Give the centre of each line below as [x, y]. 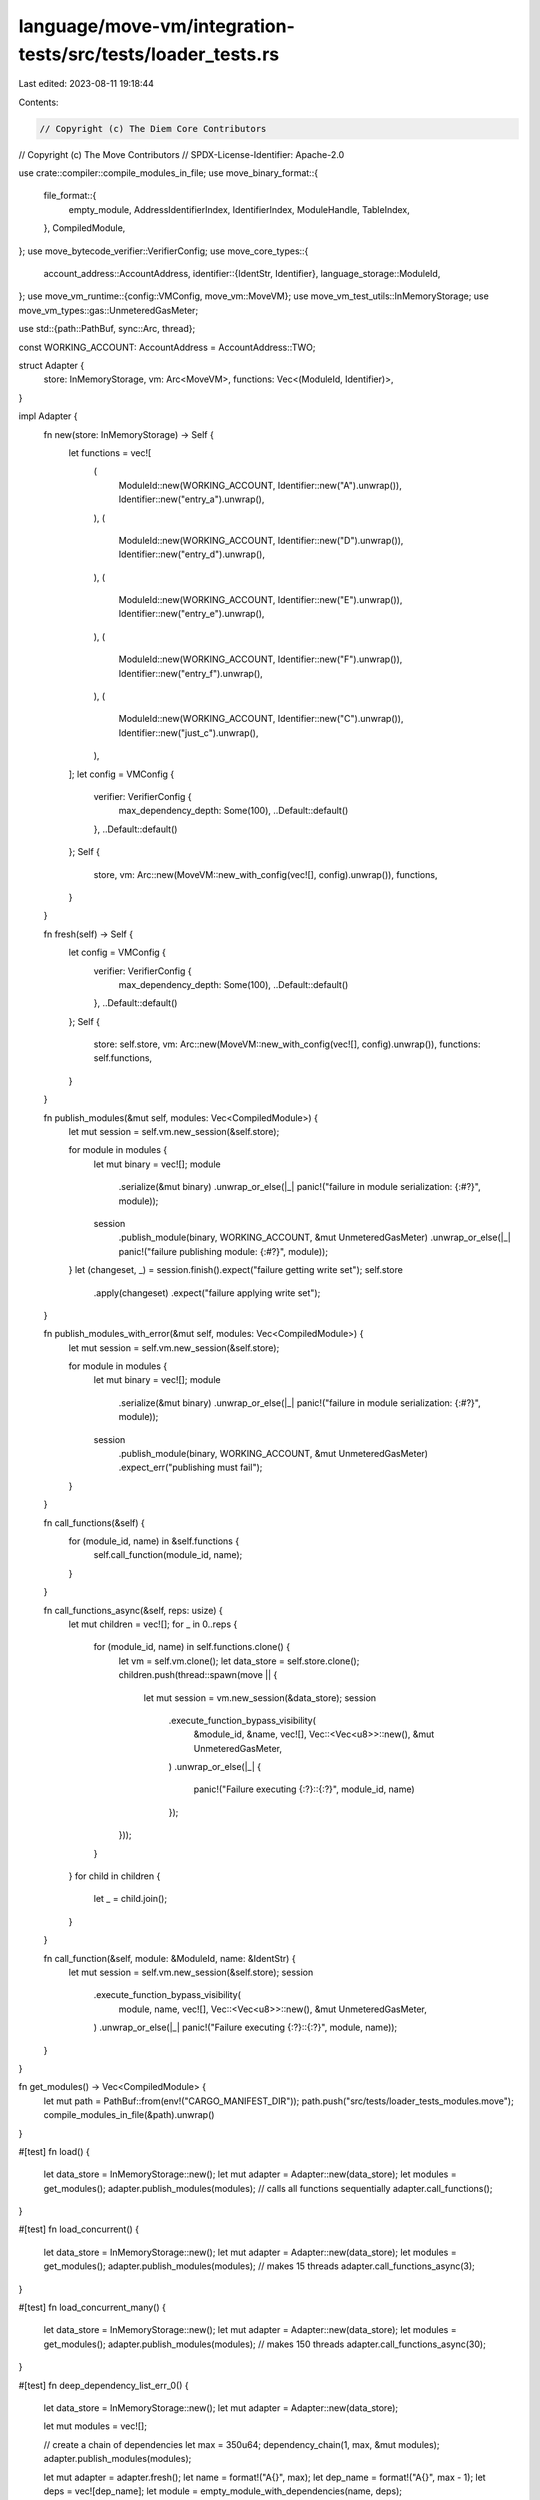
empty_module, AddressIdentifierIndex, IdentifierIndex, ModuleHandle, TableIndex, [239, 209]
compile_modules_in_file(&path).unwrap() [129, 2115]
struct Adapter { [51, 365]
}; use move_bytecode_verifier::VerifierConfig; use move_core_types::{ [163, 251]
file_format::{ [70, 196]
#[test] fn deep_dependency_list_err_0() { [103, 2385]
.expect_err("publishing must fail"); [190, 1467]
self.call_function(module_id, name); [168, 1555]
